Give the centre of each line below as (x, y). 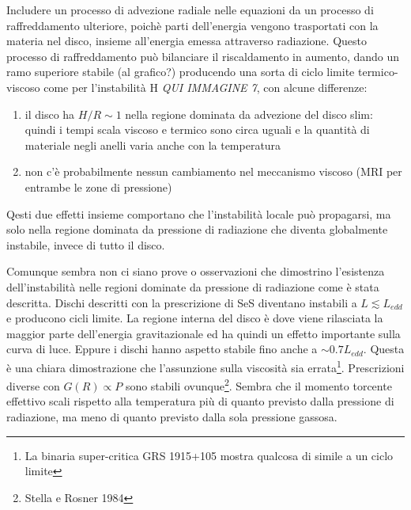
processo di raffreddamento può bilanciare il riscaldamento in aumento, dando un (203, 56)
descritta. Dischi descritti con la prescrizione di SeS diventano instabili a (182, 302)
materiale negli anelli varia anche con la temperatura (153, 145)
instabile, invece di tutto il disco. (86, 244)
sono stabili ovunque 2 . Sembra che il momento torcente (258, 384)
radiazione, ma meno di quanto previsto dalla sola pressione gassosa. (172, 416)
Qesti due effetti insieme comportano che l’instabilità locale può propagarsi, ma (199, 213)
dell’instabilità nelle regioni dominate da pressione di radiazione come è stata (193, 286)
